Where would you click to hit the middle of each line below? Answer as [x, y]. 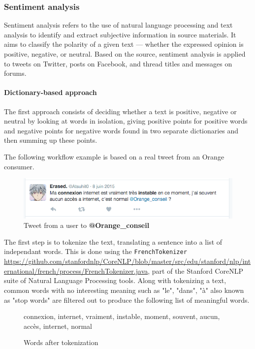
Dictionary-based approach [50, 92]
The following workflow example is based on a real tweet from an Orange [114, 156]
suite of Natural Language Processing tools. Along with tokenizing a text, [115, 280]
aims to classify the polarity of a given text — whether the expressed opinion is [124, 44]
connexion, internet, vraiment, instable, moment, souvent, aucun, [122, 316]
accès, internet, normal [58, 326]
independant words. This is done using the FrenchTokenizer [96, 251]
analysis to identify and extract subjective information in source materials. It [120, 34]
